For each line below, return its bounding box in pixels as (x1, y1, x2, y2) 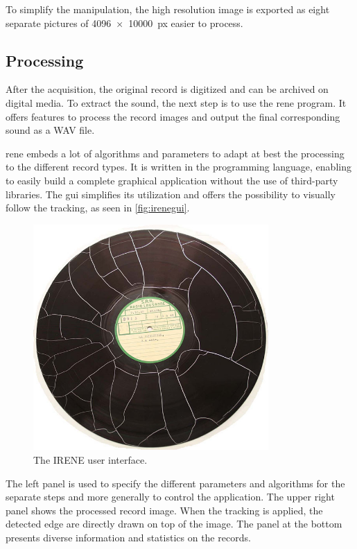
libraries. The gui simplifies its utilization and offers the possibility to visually (6, 186, 336, 201)
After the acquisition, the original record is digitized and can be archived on (6, 82, 329, 96)
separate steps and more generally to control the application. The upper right (6, 489, 335, 504)
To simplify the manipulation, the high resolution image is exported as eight (6, 2, 330, 16)
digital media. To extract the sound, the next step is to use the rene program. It (6, 95, 347, 110)
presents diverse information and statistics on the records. (6, 530, 251, 544)
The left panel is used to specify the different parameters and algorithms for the (6, 476, 345, 490)
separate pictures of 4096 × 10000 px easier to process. (6, 15, 243, 30)
